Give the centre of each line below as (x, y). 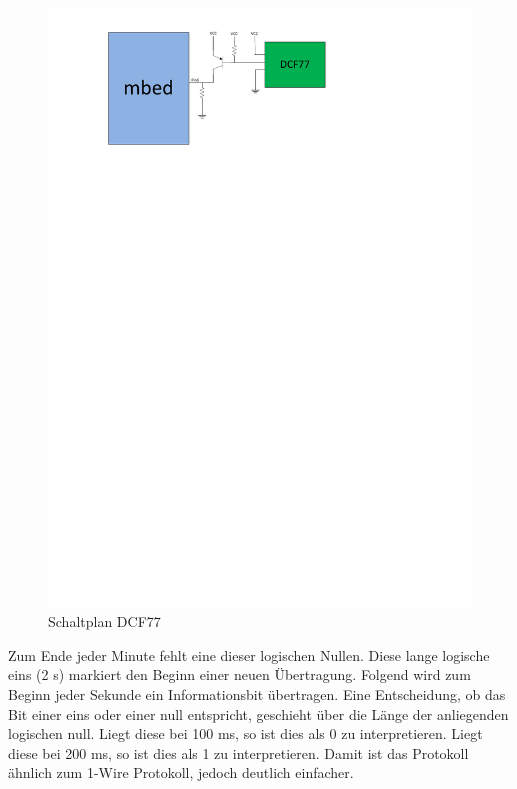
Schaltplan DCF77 (104, 621)
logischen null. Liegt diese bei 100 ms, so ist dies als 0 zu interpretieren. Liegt (245, 733)
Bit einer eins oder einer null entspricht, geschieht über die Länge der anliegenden (258, 713)
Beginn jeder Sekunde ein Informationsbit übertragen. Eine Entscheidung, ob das (257, 694)
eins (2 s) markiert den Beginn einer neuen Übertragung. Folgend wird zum (239, 674)
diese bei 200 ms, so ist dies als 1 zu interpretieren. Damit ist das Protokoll (238, 752)
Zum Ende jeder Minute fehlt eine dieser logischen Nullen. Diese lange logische (249, 654)
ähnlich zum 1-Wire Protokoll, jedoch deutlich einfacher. (181, 772)
